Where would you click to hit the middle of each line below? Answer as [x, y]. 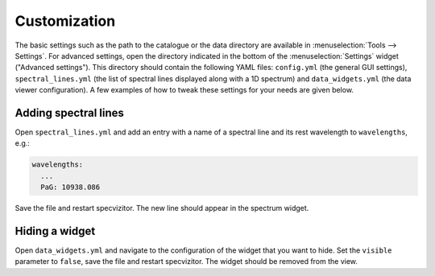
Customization [65, 21]
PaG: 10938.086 [70, 187]
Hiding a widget [55, 231]
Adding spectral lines [70, 113]
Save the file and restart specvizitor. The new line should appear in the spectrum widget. [162, 208]
